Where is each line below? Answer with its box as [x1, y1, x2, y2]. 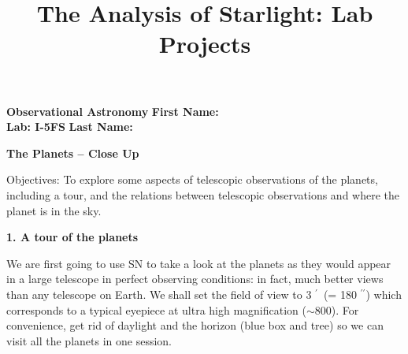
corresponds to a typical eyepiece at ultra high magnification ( [6, 301, 306, 318]
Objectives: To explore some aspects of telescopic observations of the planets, [6, 171, 378, 188]
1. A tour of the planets [6, 229, 139, 245]
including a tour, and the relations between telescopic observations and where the [6, 186, 400, 203]
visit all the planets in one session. [6, 332, 172, 348]
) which [365, 285, 402, 302]
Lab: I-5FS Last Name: [6, 118, 133, 135]
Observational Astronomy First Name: [6, 102, 219, 119]
